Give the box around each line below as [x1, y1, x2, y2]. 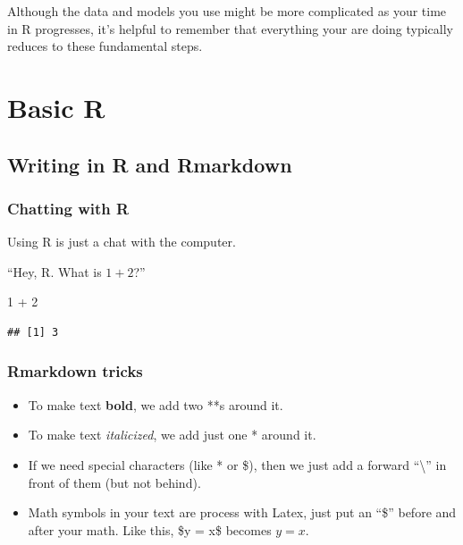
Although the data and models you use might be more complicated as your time [7, 2, 447, 20]
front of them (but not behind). [28, 473, 201, 491]
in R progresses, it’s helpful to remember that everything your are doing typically [7, 19, 453, 38]
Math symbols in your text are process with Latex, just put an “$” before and [28, 503, 457, 522]
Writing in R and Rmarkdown [7, 150, 292, 178]
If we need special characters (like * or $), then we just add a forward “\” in [28, 455, 447, 474]
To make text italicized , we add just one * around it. [28, 425, 316, 444]
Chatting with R [7, 197, 130, 219]
